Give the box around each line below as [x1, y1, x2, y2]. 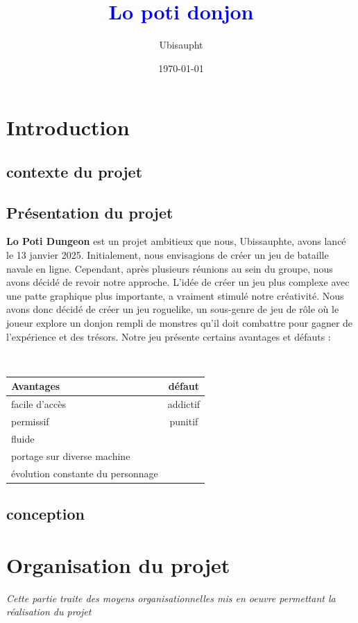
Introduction [6, 113, 130, 142]
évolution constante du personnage [11, 466, 158, 480]
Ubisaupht [159, 37, 203, 52]
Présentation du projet [6, 201, 173, 223]
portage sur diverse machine [11, 448, 130, 463]
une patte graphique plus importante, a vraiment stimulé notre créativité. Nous [6, 288, 344, 302]
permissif [11, 414, 49, 429]
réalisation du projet [6, 604, 92, 619]
